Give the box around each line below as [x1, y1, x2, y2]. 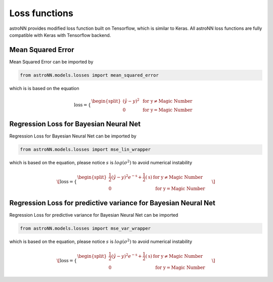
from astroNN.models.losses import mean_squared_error [20, 72, 159, 78]
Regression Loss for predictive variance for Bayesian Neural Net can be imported [9, 212, 178, 218]
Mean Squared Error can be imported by [9, 59, 94, 65]
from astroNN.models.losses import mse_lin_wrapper [20, 147, 151, 153]
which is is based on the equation [9, 85, 79, 91]
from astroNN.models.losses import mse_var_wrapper [20, 225, 151, 231]
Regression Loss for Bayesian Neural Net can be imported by [9, 133, 136, 139]
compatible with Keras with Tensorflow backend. [9, 32, 111, 38]
